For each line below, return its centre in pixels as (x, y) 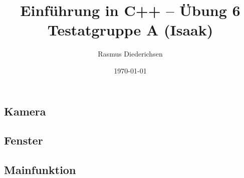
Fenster (24, 140)
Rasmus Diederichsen (130, 54)
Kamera (25, 111)
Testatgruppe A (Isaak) (130, 30)
